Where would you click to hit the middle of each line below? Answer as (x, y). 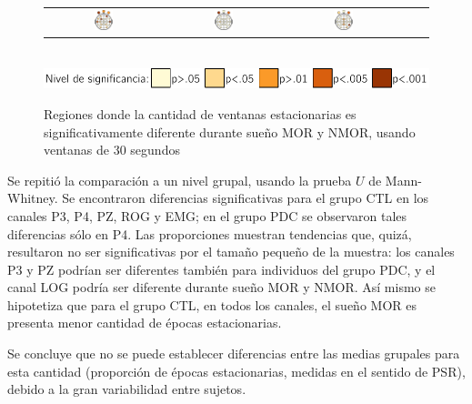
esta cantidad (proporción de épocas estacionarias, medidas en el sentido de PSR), (236, 371)
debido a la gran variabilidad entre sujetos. (127, 389)
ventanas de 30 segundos (112, 150)
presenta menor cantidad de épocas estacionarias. (145, 323)
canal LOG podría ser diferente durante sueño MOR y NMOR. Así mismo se (221, 287)
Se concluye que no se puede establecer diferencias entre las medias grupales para (234, 353)
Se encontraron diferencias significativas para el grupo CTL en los (246, 198)
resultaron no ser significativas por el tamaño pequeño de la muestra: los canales (231, 252)
